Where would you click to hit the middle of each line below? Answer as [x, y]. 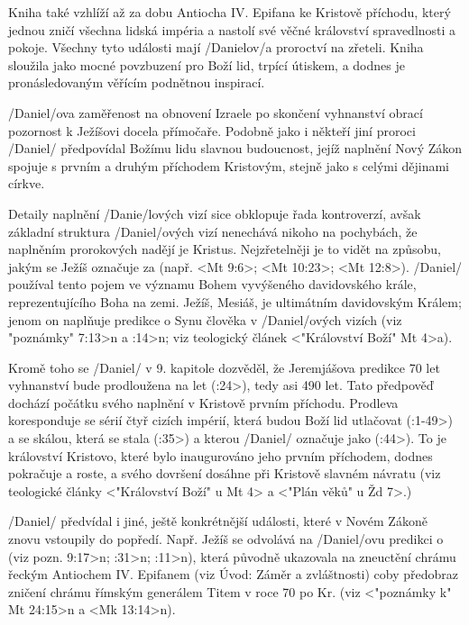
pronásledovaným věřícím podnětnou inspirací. [137, 82]
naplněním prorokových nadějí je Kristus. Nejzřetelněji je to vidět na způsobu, [225, 249]
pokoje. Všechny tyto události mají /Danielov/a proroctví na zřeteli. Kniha [216, 47]
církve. [27, 183]
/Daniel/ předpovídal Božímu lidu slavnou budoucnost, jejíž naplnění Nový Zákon [235, 148]
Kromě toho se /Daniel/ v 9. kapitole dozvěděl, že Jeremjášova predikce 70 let [224, 367]
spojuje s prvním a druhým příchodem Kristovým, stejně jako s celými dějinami [229, 165]
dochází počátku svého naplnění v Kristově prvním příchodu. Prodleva [203, 402]
